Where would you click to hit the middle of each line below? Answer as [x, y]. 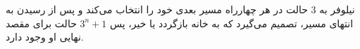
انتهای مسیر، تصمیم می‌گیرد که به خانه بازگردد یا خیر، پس [231, 23]
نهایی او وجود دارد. [45, 37]
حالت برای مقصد [41, 23]
